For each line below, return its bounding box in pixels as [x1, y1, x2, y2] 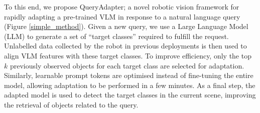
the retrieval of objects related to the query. [4, 99, 139, 109]
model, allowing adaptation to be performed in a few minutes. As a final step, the [4, 79, 255, 90]
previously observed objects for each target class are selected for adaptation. [10, 60, 244, 70]
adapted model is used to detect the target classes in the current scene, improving [4, 89, 256, 100]
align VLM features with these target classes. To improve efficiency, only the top [4, 50, 251, 60]
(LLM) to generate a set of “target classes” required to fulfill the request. [4, 30, 229, 41]
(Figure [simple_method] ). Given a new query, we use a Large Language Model [4, 21, 248, 31]
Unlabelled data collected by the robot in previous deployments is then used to [4, 40, 247, 51]
